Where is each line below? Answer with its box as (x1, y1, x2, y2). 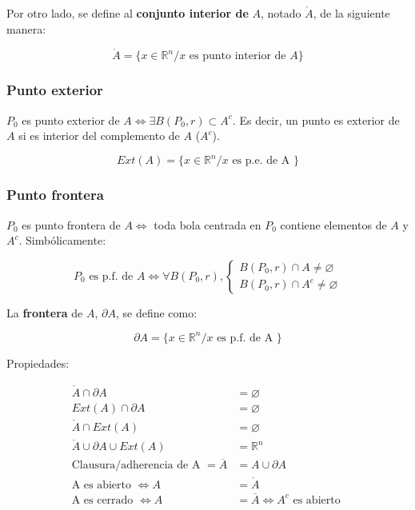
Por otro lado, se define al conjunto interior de (6, 5, 249, 21)
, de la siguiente (313, 5, 390, 21)
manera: (6, 20, 46, 37)
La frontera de (6, 304, 83, 321)
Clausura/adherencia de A (71, 460, 201, 472)
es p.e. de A (232, 155, 290, 167)
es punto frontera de (22, 216, 121, 233)
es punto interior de (189, 50, 286, 62)
